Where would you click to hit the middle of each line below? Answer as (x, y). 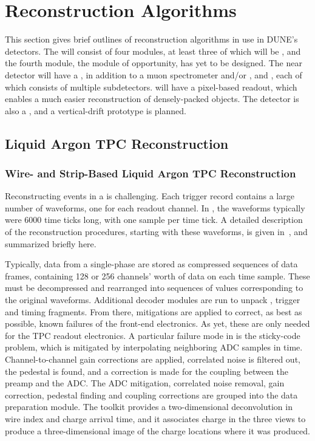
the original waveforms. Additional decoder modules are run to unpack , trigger (153, 300)
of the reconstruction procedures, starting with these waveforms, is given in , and (156, 232)
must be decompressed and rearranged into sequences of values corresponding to (154, 288)
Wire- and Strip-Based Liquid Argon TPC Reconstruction (151, 173)
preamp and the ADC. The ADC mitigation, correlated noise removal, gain (145, 383)
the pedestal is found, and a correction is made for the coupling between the (147, 371)
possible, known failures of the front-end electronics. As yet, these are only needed (157, 323)
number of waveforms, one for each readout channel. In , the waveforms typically (155, 207)
